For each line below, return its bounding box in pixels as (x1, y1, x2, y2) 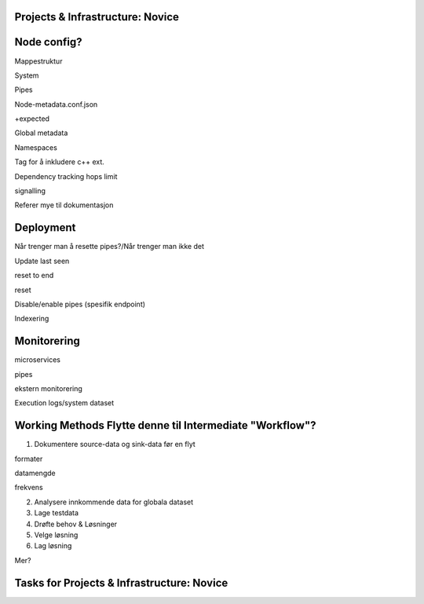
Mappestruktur (14, 56, 63, 66)
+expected (14, 114, 50, 123)
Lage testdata (34, 508, 79, 518)
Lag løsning (34, 541, 72, 551)
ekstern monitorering (14, 383, 82, 393)
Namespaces (14, 142, 58, 152)
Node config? (14, 35, 82, 49)
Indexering (14, 314, 49, 324)
